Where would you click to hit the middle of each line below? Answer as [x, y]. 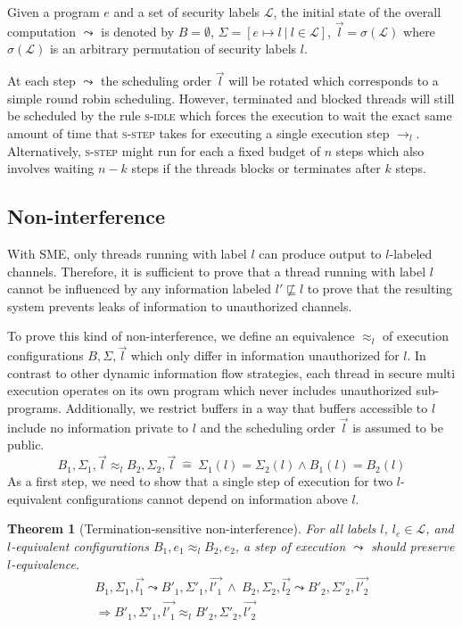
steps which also [380, 150]
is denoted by [138, 31]
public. [26, 445]
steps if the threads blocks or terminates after [256, 168]
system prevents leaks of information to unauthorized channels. [180, 305]
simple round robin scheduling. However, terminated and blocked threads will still [231, 98]
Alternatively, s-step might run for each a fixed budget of [164, 150]
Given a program [54, 12]
